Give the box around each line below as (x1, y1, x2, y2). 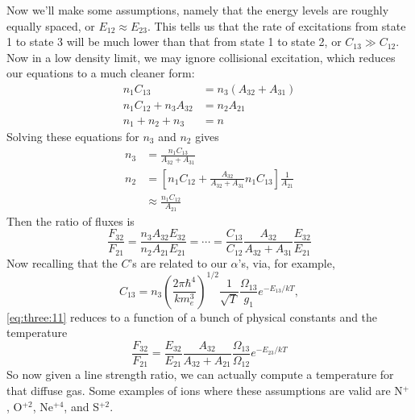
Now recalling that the (6, 254, 118, 271)
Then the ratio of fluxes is (6, 212, 135, 229)
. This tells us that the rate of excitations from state (147, 17, 406, 34)
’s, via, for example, (238, 254, 335, 271)
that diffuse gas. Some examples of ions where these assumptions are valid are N (6, 382, 403, 399)
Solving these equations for (6, 127, 139, 144)
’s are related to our (129, 254, 227, 271)
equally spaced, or (6, 17, 95, 34)
